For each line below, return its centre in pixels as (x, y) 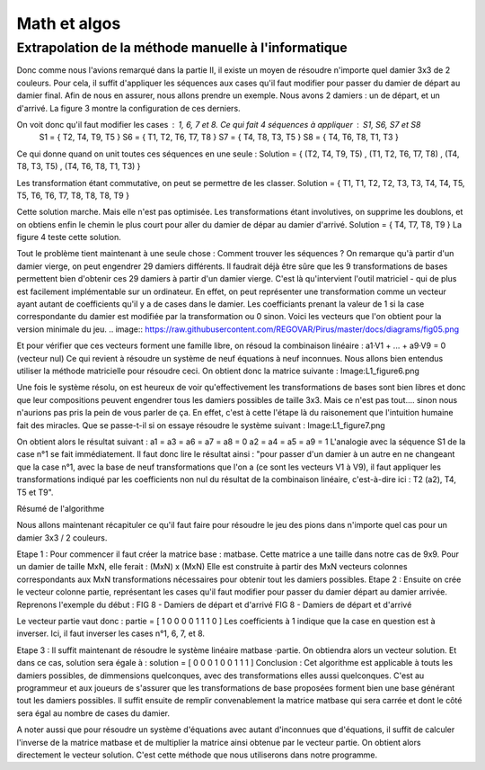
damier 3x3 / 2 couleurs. (62, 537)
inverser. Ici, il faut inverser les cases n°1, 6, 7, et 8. (111, 633)
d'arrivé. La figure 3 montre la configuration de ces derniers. (129, 108)
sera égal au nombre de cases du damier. (93, 713)
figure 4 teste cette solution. (69, 237)
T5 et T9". (35, 492)
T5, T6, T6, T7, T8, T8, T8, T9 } (73, 195)
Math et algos (69, 23)
